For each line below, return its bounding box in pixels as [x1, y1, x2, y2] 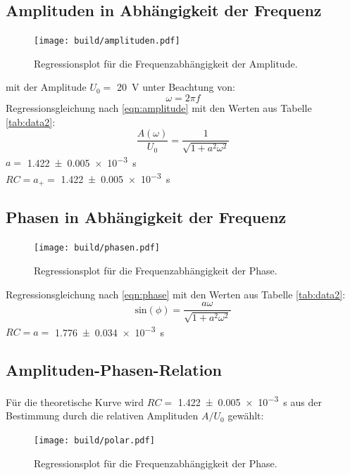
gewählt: [227, 408, 264, 423]
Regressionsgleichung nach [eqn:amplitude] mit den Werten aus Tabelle [6, 101, 312, 115]
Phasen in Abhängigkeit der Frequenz [6, 206, 287, 228]
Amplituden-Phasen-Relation [6, 359, 222, 381]
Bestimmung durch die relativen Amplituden [6, 408, 199, 423]
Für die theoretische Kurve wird [6, 394, 144, 409]
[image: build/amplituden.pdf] [34, 36, 180, 46]
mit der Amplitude [6, 80, 87, 94]
